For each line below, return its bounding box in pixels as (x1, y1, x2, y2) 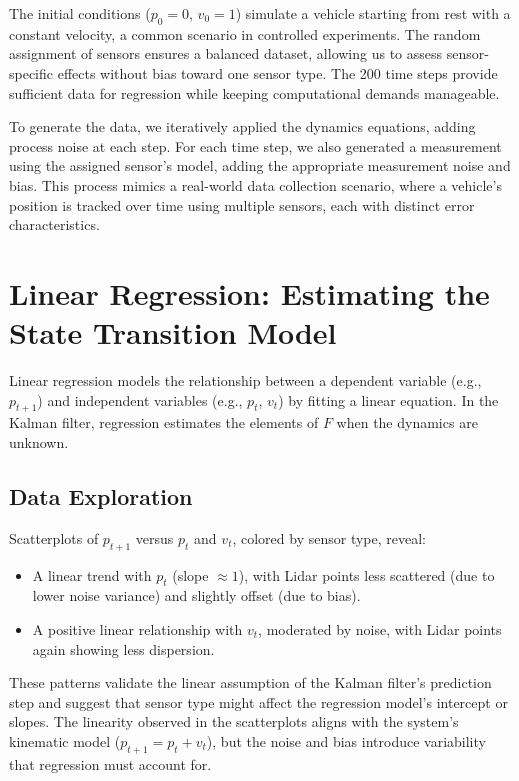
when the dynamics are (336, 412, 478, 433)
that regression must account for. (9, 753, 212, 774)
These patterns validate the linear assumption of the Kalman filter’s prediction (9, 672, 492, 693)
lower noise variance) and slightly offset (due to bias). (32, 585, 361, 606)
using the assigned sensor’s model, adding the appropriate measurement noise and (9, 155, 511, 176)
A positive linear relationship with (32, 619, 243, 640)
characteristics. (9, 214, 100, 235)
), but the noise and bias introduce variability (206, 730, 486, 751)
